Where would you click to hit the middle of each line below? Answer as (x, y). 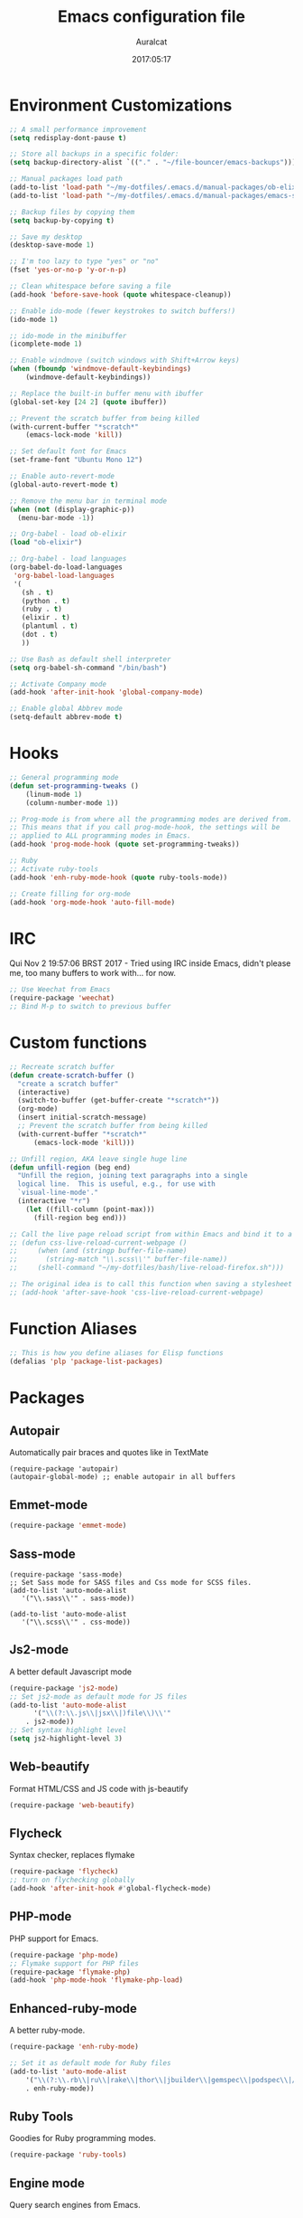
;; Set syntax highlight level (68, 1730)
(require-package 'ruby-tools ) (68, 2155)
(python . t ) (46, 601)
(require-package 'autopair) (64, 1469)
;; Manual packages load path (66, 179)
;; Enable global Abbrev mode (66, 709)
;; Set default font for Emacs (68, 451)
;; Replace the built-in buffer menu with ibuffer (106, 393)
